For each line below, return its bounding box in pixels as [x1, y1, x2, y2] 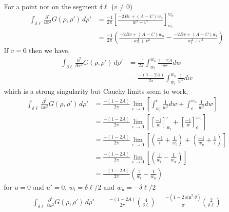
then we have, [29, 45, 70, 55]
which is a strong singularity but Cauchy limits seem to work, [4, 86, 188, 96]
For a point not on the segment [4, 1, 97, 11]
